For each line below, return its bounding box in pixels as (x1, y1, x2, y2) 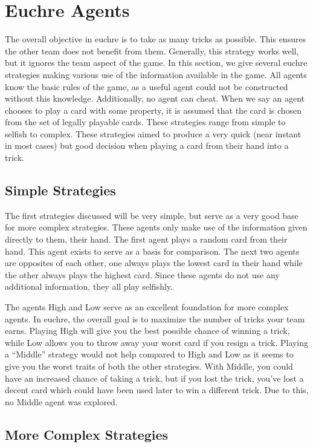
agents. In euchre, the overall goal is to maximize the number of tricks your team (5, 312, 305, 325)
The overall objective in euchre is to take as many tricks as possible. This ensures (5, 33, 306, 45)
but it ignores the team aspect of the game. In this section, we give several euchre (5, 56, 308, 69)
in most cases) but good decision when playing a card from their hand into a (5, 139, 289, 152)
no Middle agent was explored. (5, 395, 118, 408)
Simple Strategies (5, 181, 116, 200)
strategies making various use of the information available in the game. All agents (5, 68, 307, 80)
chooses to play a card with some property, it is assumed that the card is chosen (5, 103, 302, 116)
